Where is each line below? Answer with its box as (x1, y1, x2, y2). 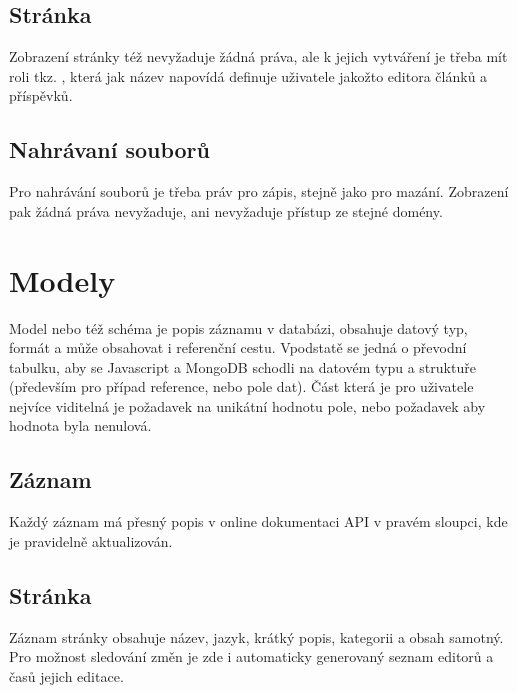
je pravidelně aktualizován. (9, 530, 173, 551)
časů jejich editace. (9, 665, 124, 686)
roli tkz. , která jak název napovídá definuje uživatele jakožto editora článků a (9, 65, 488, 86)
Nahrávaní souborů (9, 134, 210, 165)
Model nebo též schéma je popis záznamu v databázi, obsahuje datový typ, (9, 317, 468, 338)
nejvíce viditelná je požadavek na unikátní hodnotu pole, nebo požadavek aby (9, 395, 486, 416)
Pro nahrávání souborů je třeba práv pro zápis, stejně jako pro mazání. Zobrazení (9, 181, 509, 202)
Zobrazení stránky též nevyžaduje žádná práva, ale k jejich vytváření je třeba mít (9, 46, 508, 67)
